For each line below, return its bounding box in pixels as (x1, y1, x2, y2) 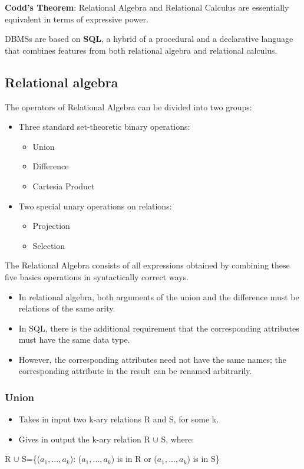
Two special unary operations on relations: (18, 199, 172, 212)
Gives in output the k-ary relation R (18, 432, 150, 445)
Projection (32, 219, 70, 232)
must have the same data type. (18, 333, 130, 346)
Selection (32, 239, 65, 251)
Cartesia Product (32, 179, 95, 192)
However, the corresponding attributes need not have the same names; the (18, 353, 287, 365)
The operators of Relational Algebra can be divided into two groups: (5, 100, 252, 113)
